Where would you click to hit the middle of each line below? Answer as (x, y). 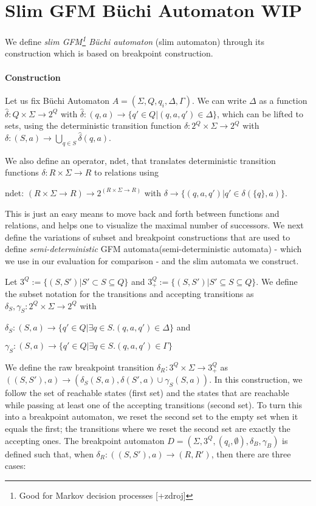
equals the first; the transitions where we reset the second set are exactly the (148, 428)
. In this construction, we (256, 379)
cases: (15, 466)
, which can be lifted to (260, 113)
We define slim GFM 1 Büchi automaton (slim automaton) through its (135, 40)
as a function (283, 100)
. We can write (219, 100)
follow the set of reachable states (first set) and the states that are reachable (147, 393)
